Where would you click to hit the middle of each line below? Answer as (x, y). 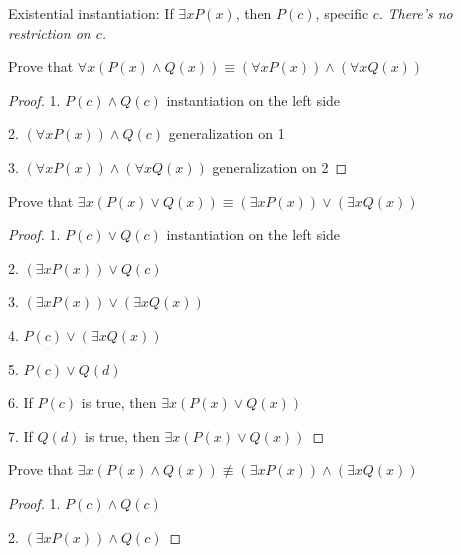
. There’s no (415, 13)
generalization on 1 (226, 133)
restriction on (49, 32)
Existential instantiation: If (91, 13)
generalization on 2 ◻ (280, 166)
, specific (342, 13)
